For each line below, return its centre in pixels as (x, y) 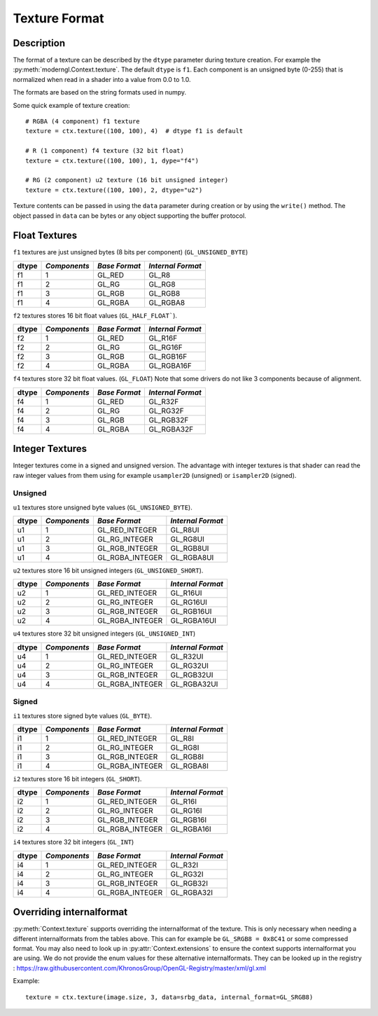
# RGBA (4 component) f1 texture (83, 122)
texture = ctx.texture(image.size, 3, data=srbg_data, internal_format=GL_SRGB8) (169, 997)
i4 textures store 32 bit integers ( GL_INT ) (73, 842)
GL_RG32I (187, 874)
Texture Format (58, 18)
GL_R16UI (186, 593)
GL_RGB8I (187, 757)
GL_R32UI (187, 657)
